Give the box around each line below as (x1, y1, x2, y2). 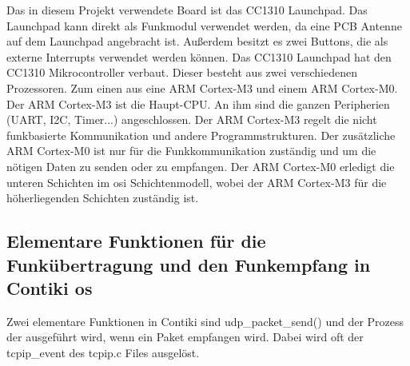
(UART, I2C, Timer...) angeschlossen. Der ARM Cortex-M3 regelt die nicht (6, 111, 377, 128)
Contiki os (6, 275, 93, 300)
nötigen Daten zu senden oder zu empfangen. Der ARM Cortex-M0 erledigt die (6, 157, 395, 174)
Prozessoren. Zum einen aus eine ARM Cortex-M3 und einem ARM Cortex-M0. (6, 79, 398, 96)
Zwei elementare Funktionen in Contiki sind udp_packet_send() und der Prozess (6, 312, 404, 329)
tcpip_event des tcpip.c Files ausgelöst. (6, 344, 200, 360)
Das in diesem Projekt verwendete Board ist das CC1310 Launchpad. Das (6, 2, 368, 18)
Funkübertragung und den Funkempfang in (6, 252, 371, 276)
